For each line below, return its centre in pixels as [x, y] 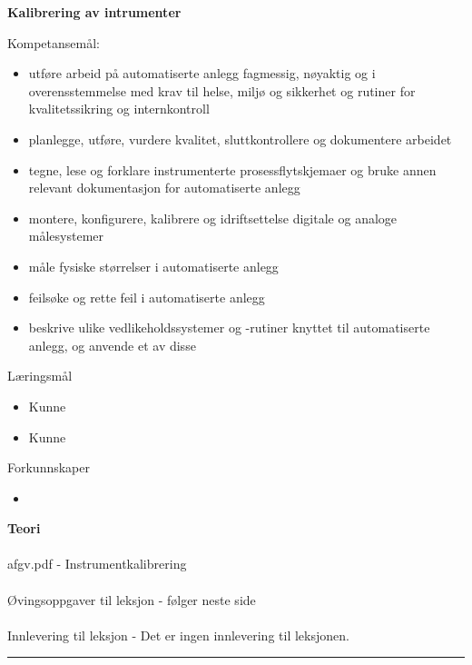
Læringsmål [40, 376]
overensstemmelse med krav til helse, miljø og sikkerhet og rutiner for [222, 90]
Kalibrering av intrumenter [94, 12]
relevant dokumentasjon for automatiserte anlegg [164, 188]
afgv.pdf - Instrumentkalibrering [97, 564]
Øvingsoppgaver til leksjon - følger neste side [132, 599]
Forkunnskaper [49, 467]
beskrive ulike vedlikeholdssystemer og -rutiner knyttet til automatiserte [229, 328]
